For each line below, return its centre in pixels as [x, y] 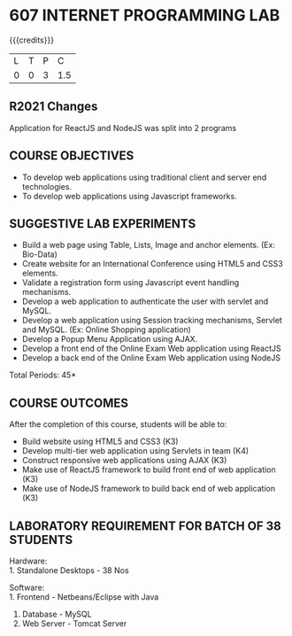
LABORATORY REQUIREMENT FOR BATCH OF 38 [145, 526]
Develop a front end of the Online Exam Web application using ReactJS [151, 349]
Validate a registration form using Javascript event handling [131, 283]
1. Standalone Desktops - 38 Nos [69, 570]
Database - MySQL [57, 614]
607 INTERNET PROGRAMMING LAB [145, 16]
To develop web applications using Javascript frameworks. [129, 196]
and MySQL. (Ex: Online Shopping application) [107, 330]
